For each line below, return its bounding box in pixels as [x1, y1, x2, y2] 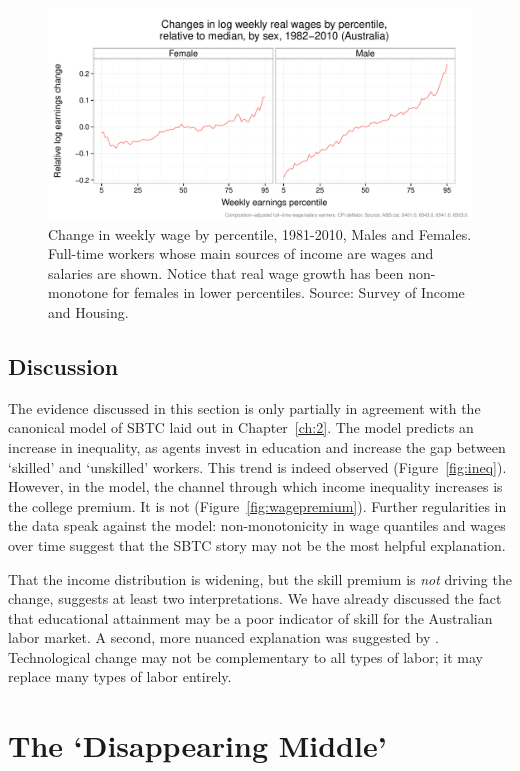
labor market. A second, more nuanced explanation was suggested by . [8, 627, 439, 648]
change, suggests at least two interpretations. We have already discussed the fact [8, 588, 502, 609]
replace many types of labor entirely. [8, 666, 232, 687]
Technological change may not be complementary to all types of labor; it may [8, 646, 483, 667]
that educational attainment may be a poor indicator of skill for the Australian [8, 607, 493, 628]
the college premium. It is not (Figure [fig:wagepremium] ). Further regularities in [8, 495, 507, 516]
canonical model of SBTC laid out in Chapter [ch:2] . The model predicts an [8, 417, 474, 438]
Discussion [8, 350, 119, 381]
